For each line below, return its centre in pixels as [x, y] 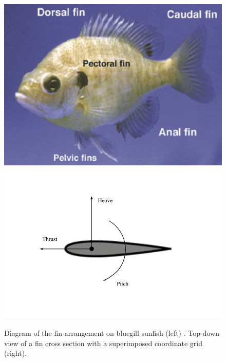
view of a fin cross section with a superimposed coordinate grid [103, 343]
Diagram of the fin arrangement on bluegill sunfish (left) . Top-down [112, 333]
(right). [16, 353]
